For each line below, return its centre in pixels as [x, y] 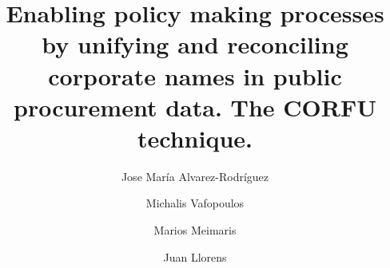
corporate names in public [195, 75]
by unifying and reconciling [195, 44]
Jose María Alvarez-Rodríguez [195, 176]
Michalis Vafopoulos [195, 203]
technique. [195, 138]
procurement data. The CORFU [195, 106]
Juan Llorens [195, 256]
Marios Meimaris [195, 230]
